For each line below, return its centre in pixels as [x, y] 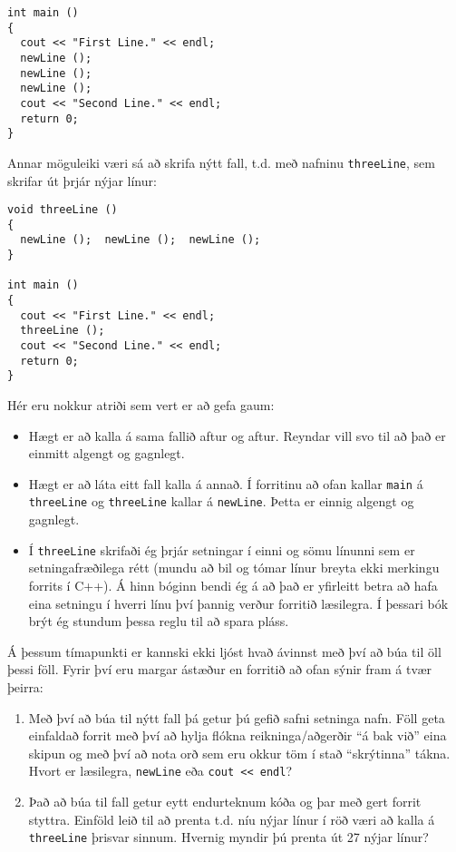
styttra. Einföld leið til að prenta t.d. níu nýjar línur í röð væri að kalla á [232, 819]
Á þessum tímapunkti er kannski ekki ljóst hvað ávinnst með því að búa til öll [224, 651]
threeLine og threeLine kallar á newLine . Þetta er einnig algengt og [221, 501]
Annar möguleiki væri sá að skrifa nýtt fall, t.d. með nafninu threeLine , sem [221, 162]
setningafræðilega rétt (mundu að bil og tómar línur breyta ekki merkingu [234, 568]
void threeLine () [63, 210]
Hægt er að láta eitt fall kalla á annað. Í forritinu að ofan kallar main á [226, 483]
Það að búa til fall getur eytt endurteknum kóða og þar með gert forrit [225, 801]
